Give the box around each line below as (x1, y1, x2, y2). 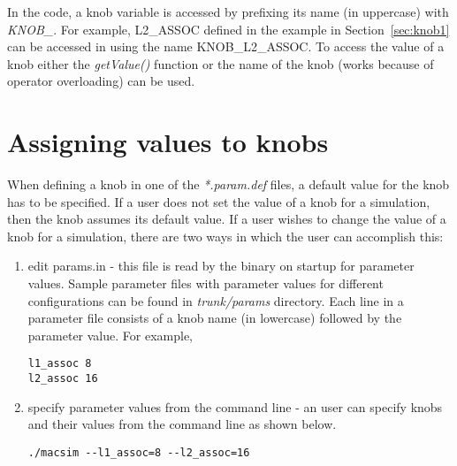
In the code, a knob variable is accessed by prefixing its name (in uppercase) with (7, 3, 449, 20)
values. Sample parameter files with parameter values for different (27, 274, 384, 293)
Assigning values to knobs (7, 124, 329, 160)
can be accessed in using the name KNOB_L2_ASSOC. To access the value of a (7, 37, 445, 56)
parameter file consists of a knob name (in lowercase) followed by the (27, 309, 402, 327)
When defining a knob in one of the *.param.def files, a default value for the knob (7, 175, 450, 194)
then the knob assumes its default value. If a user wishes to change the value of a (7, 210, 446, 228)
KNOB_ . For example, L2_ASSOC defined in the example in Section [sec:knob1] (7, 19, 450, 38)
